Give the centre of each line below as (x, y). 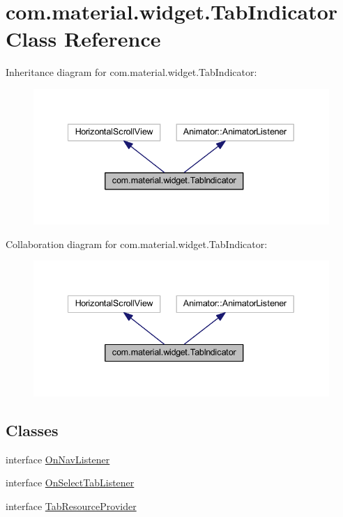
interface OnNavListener (58, 459)
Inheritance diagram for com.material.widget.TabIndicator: (131, 72)
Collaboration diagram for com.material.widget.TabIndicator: (137, 244)
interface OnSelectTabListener (70, 483)
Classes (32, 430)
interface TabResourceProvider (71, 506)
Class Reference (83, 39)
